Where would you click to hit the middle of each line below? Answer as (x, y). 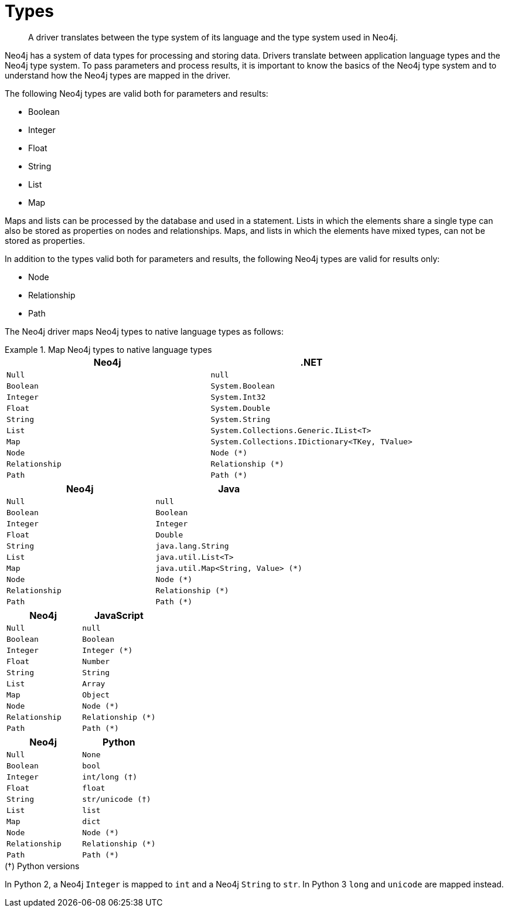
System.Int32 (238, 397)
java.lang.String (192, 546)
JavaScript (119, 615)
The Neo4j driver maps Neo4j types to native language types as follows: (144, 331)
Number (96, 661)
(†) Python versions (42, 866)
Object (96, 695)
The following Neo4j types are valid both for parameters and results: (137, 93)
